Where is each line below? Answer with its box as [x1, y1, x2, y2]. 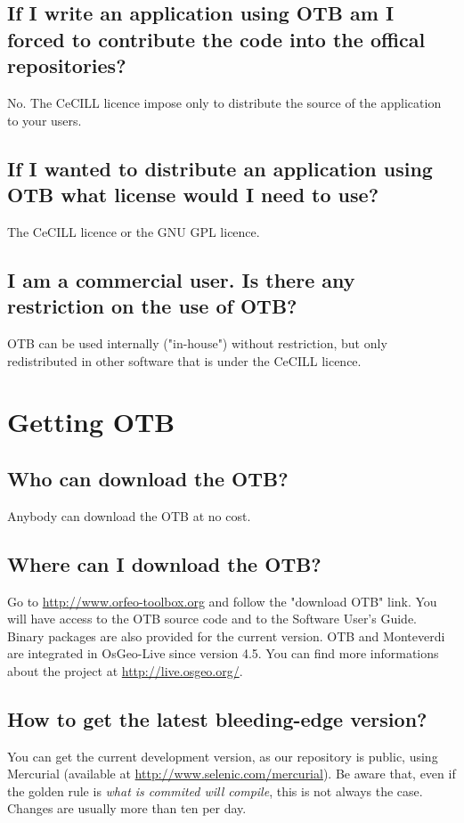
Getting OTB [7, 403, 175, 440]
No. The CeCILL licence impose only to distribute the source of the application [7, 93, 442, 111]
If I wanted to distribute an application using [7, 154, 433, 182]
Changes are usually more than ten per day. [7, 799, 247, 818]
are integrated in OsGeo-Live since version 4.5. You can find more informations [7, 644, 439, 663]
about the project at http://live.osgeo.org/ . [7, 661, 243, 680]
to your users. [7, 110, 82, 129]
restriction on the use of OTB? [7, 292, 297, 320]
